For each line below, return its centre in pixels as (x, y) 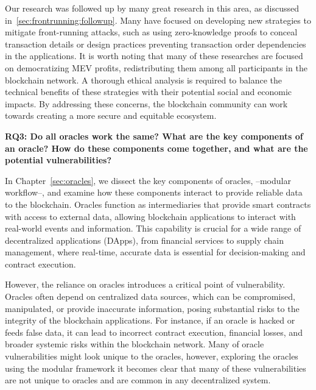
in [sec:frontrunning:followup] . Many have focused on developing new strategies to (158, 20)
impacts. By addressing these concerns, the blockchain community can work (146, 103)
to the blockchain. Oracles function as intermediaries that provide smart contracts (158, 204)
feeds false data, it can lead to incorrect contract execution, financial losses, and (154, 332)
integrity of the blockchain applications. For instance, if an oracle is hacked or (150, 320)
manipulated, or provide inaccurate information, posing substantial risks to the (152, 308)
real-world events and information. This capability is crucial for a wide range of (153, 228)
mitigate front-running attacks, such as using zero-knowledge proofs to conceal (151, 32)
